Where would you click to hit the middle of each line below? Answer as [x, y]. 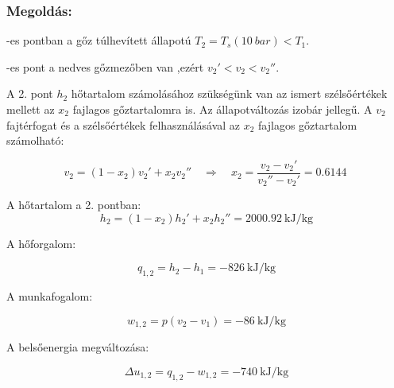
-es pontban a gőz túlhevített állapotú [99, 40]
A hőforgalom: [41, 243]
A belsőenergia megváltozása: [78, 347]
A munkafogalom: [50, 296]
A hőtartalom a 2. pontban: [74, 205]
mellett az [31, 109]
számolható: [35, 140]
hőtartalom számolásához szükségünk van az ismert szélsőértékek [229, 93]
